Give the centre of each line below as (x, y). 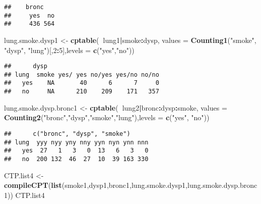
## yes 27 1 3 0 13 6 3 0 (76, 151)
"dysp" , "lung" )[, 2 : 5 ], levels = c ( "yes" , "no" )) (69, 50)
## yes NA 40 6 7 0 (82, 83)
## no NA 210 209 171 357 (82, 92)
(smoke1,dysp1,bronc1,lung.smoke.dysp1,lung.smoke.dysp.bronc (159, 185)
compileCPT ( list (33, 185)
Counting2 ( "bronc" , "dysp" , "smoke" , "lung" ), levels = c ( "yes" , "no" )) (107, 117)
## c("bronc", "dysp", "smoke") (67, 134)
